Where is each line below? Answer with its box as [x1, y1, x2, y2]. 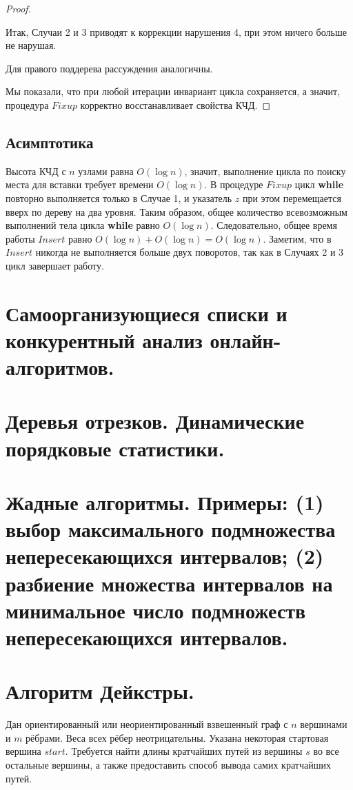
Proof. [6, 1, 31, 15]
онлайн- [210, 325, 281, 354]
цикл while [294, 177, 344, 192]
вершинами [300, 717, 347, 731]
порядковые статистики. [6, 434, 225, 462]
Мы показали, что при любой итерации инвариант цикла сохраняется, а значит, [6, 84, 340, 99]
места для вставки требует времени [6, 177, 154, 192]
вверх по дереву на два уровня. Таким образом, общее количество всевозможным [6, 204, 347, 219]
